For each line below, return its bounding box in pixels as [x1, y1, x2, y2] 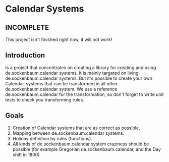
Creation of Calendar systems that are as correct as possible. [12, 125, 140, 131]
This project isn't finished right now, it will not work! [5, 36, 112, 42]
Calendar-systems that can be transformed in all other [5, 80, 118, 86]
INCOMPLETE [5, 23, 49, 32]
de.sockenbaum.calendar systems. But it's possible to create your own [5, 75, 153, 81]
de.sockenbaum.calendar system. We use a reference [5, 86, 118, 92]
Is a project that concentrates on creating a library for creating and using [5, 64, 156, 71]
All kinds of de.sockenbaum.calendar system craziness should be [12, 141, 149, 147]
